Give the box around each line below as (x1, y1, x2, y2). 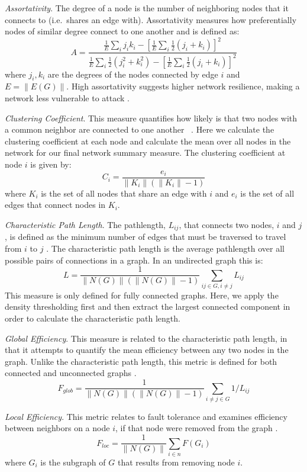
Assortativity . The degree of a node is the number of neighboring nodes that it (5, 2, 289, 14)
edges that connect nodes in (5, 198, 106, 211)
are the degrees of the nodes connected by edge (47, 68, 218, 80)
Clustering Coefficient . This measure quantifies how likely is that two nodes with (5, 111, 298, 124)
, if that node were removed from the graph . (115, 422, 278, 434)
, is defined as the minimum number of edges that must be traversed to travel (5, 230, 286, 243)
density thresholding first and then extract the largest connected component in (5, 300, 290, 313)
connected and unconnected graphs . (5, 367, 137, 379)
